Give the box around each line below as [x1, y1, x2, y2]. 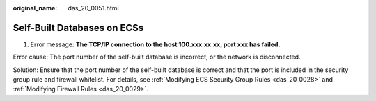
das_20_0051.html [68, 4, 119, 12]
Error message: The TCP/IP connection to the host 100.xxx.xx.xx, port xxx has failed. [30, 40, 281, 48]
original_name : [13, 4, 58, 12]
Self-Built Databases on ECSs [13, 21, 144, 34]
